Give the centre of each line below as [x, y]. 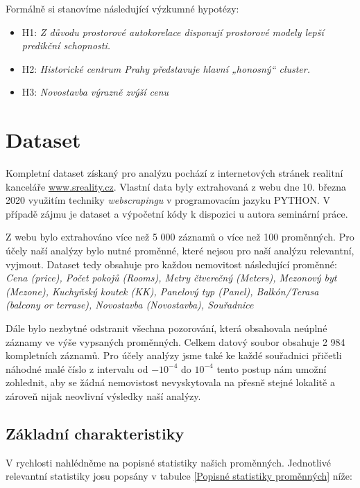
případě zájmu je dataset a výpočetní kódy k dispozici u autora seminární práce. [177, 213]
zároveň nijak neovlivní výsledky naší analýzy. [103, 396]
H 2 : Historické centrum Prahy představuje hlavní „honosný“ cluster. [166, 68]
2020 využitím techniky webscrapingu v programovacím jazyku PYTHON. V [168, 200]
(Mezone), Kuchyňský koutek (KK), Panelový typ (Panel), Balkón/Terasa [162, 291]
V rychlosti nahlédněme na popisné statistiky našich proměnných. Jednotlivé [168, 462]
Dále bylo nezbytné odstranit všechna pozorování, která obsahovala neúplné [166, 328]
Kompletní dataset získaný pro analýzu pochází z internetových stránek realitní [174, 173]
